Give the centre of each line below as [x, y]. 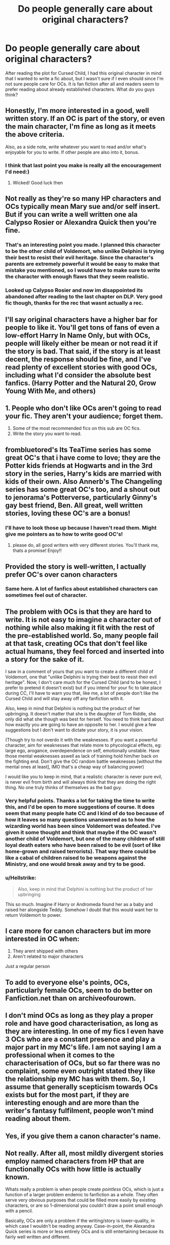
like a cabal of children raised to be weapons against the [76, 858]
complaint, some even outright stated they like [80, 1071]
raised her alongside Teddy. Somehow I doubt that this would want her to [82, 910]
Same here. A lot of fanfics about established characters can [82, 589]
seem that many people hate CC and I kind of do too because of [85, 814]
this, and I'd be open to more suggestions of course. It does [80, 807]
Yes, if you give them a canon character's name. [83, 1136]
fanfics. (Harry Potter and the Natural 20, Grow [81, 383]
